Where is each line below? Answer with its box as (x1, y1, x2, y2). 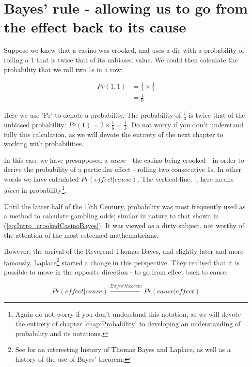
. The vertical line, (137, 173, 192, 183)
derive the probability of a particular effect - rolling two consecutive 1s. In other (4, 164, 241, 174)
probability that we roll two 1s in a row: (4, 64, 123, 74)
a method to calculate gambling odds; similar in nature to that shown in (4, 211, 219, 221)
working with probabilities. (4, 138, 84, 149)
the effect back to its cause (4, 17, 186, 37)
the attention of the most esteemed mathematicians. (4, 229, 159, 240)
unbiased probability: (4, 119, 66, 129)
